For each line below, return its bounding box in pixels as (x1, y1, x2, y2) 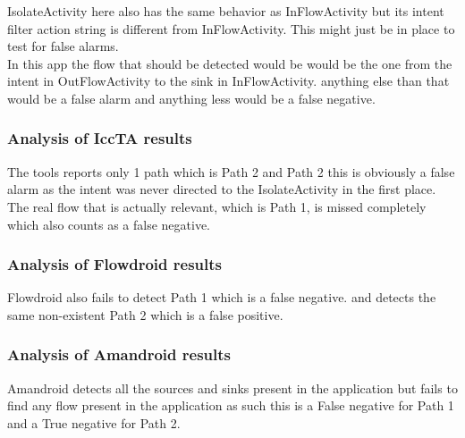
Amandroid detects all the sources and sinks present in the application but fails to (7, 378, 458, 397)
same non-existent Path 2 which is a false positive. (7, 305, 283, 324)
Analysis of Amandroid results (7, 343, 231, 366)
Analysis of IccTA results (7, 127, 192, 149)
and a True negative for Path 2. (7, 413, 181, 432)
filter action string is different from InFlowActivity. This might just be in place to (7, 19, 455, 38)
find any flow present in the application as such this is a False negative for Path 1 (7, 396, 454, 415)
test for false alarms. (7, 37, 119, 55)
